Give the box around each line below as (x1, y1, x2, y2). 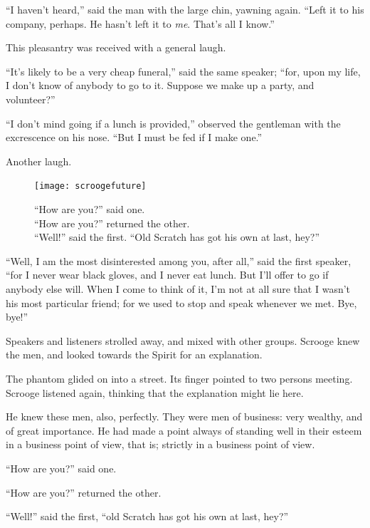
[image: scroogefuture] (34, 181, 147, 192)
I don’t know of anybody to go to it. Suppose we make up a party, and (6, 78, 314, 93)
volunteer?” (6, 91, 55, 106)
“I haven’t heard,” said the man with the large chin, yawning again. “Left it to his (6, 2, 364, 16)
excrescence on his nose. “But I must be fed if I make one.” (6, 130, 263, 145)
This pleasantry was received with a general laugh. (6, 40, 226, 55)
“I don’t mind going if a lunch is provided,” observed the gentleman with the (6, 115, 341, 130)
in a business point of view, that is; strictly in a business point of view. (6, 437, 315, 452)
